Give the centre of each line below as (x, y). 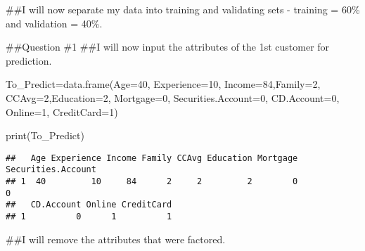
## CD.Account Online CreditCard (89, 205)
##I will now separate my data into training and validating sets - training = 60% (183, 9)
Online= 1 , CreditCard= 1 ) (62, 111)
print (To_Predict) (45, 135)
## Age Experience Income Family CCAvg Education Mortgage (152, 158)
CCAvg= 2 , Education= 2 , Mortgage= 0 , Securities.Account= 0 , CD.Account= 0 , (173, 97)
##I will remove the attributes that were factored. (116, 239)
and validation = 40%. (54, 23)
